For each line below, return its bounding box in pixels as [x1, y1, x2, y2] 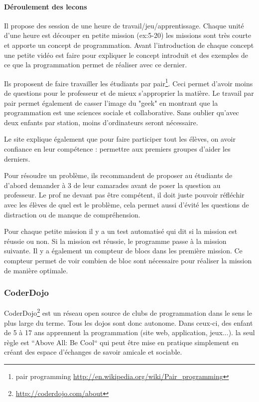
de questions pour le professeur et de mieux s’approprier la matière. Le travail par [4, 88, 254, 98]
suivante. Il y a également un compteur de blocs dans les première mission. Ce [4, 245, 243, 256]
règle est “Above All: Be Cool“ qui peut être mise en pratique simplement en [4, 337, 239, 347]
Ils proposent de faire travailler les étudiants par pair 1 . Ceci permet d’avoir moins [4, 76, 253, 88]
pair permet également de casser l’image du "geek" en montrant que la [4, 97, 218, 108]
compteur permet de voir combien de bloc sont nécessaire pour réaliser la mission [4, 255, 252, 265]
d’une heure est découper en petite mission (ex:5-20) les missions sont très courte [4, 30, 252, 40]
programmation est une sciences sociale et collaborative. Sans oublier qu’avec [4, 107, 239, 118]
